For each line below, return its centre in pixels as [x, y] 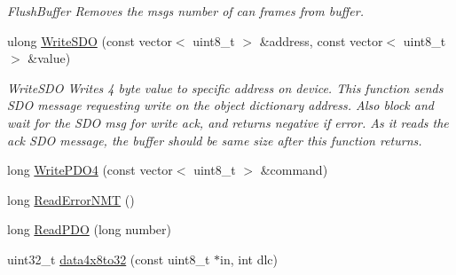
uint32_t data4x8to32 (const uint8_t [109, 259]
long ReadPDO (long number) [89, 229]
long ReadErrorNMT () [71, 199]
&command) [294, 170]
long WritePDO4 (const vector [90, 170]
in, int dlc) [249, 259]
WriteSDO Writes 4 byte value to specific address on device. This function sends [225, 87]
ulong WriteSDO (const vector [90, 40]
